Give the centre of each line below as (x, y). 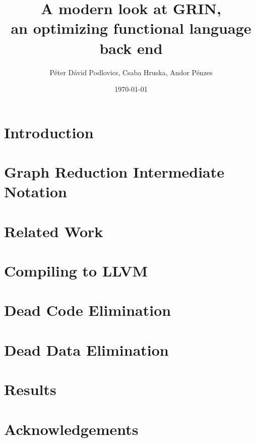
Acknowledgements (71, 429)
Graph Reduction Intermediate (114, 172)
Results (30, 389)
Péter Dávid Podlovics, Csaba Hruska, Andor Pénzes (131, 72)
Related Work (54, 231)
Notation (36, 191)
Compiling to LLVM (76, 270)
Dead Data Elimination (86, 349)
